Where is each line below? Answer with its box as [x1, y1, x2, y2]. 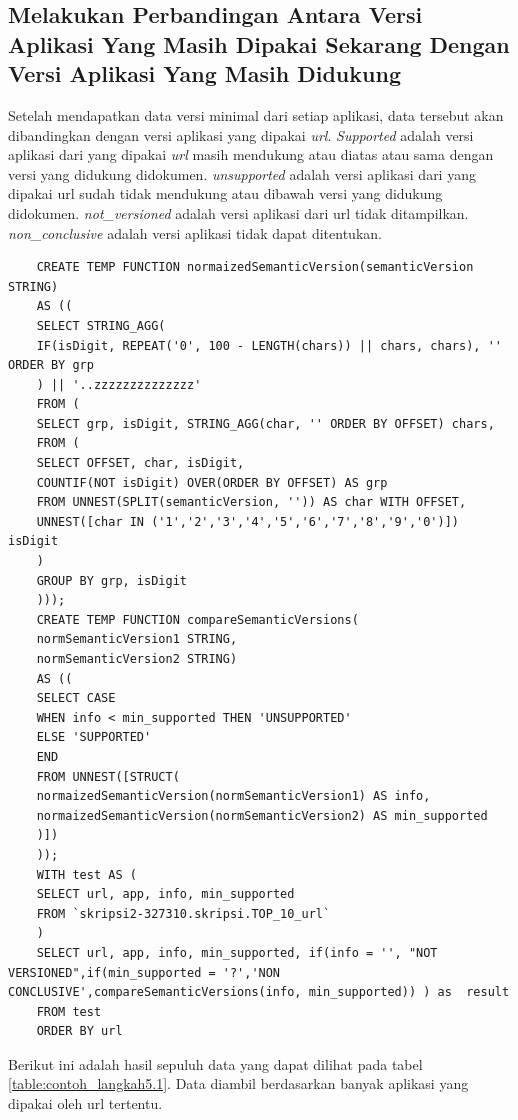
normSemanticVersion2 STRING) [36, 652, 238, 667]
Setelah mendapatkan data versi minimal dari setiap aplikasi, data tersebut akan [8, 104, 504, 125]
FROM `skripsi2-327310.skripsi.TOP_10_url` [36, 906, 331, 921]
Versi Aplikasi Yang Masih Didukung [8, 58, 401, 89]
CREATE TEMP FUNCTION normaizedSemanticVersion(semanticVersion [36, 260, 474, 275]
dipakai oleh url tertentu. [8, 1093, 163, 1114]
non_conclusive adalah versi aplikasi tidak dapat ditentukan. [8, 222, 382, 243]
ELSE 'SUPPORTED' [36, 730, 152, 745]
